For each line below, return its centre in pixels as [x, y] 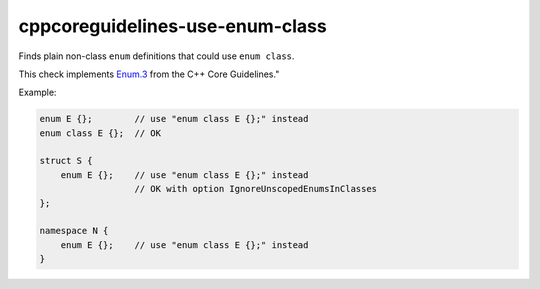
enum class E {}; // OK [100, 133]
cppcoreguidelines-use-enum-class [172, 26]
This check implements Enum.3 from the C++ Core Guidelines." [149, 74]
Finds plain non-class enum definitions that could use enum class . [156, 56]
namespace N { [74, 231]
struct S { [66, 161]
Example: [37, 92]
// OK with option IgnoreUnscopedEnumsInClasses [256, 189]
